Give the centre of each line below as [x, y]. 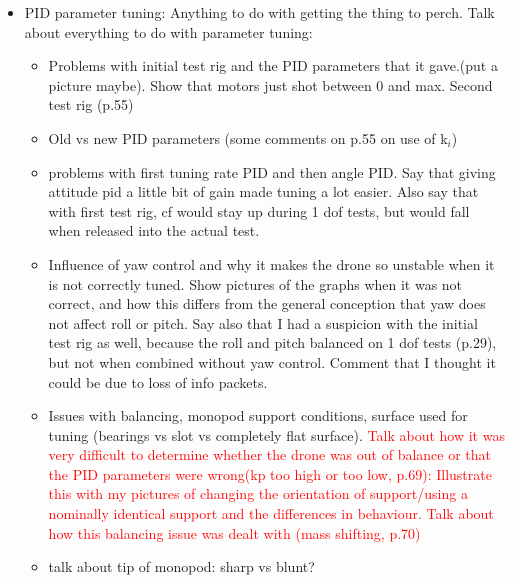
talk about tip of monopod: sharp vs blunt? [181, 566]
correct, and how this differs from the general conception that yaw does [267, 303]
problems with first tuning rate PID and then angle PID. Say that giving [272, 171]
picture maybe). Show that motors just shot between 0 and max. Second [270, 84]
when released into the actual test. [154, 230]
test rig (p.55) [91, 104]
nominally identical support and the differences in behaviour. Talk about [271, 513]
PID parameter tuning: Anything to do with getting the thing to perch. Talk [259, 12]
